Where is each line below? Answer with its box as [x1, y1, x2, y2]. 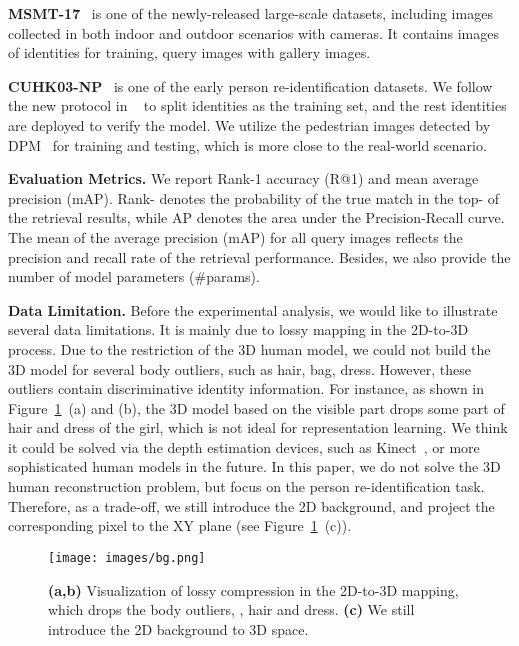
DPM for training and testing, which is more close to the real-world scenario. [8, 134, 487, 155]
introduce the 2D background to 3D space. [48, 618, 309, 639]
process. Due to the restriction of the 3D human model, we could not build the [8, 338, 491, 359]
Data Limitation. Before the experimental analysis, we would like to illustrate [8, 299, 498, 320]
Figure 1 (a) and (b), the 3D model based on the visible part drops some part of [8, 397, 505, 418]
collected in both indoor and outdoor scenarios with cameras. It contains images [8, 22, 499, 43]
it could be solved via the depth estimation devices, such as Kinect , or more [8, 436, 480, 457]
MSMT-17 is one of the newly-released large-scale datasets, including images [8, 3, 493, 23]
